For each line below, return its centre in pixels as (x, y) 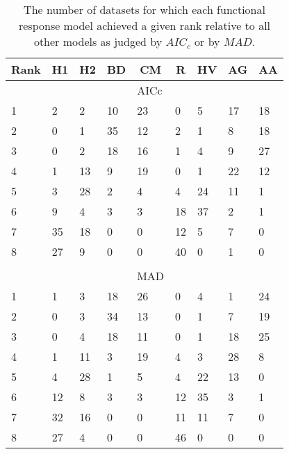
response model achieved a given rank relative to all (144, 25)
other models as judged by (98, 41)
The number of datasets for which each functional (144, 9)
